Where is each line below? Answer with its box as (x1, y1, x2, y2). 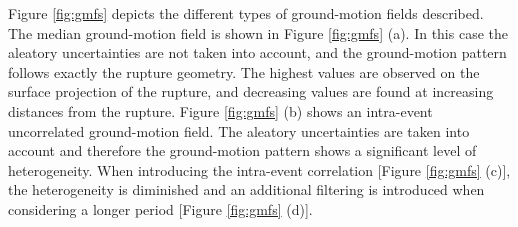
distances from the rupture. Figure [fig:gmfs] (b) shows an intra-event (8, 100, 433, 121)
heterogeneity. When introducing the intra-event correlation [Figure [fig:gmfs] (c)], (8, 159, 511, 180)
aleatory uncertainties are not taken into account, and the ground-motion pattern (8, 42, 507, 63)
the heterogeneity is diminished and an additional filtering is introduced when (8, 179, 485, 200)
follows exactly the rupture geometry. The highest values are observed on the (8, 61, 480, 82)
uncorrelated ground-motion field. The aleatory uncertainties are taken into (8, 120, 470, 141)
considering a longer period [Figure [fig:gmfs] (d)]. (8, 198, 313, 219)
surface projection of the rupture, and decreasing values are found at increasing (8, 81, 494, 102)
